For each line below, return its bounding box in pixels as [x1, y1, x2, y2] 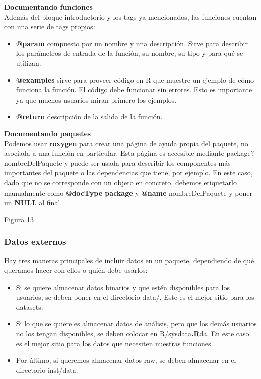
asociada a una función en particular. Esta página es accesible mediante [4, 148, 224, 158]
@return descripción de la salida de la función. [16, 111, 163, 122]
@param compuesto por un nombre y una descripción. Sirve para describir [16, 38, 248, 48]
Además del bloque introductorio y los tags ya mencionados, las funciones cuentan [4, 11, 257, 22]
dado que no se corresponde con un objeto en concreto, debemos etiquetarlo [4, 177, 237, 187]
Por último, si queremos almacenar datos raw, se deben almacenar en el [16, 355, 236, 365]
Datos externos [4, 235, 66, 248]
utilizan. [16, 57, 41, 68]
